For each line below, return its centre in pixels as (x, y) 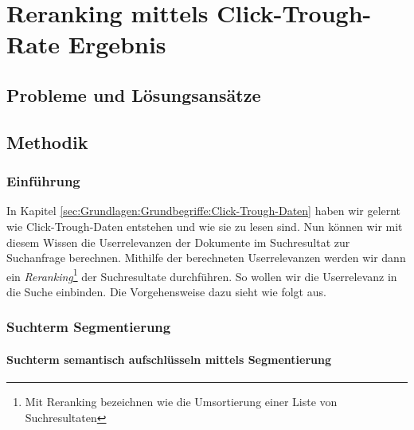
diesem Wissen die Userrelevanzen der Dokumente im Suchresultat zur (178, 242)
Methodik (47, 141)
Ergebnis (117, 44)
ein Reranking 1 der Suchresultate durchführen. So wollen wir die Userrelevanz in (202, 275)
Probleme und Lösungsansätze (134, 94)
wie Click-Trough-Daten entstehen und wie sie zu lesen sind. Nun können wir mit (205, 226)
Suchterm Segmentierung (89, 327)
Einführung (43, 181)
